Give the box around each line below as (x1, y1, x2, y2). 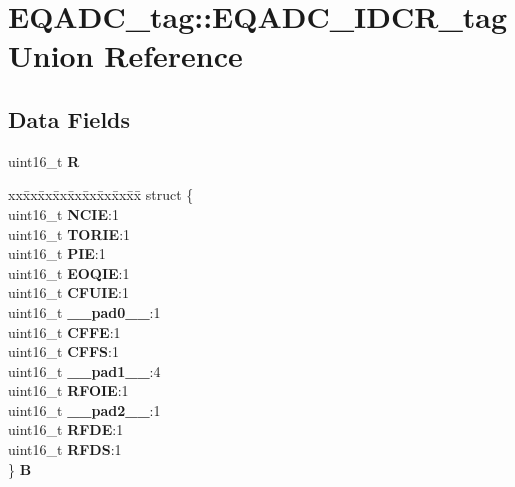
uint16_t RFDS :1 (8, 439, 122, 460)
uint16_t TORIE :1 (8, 223, 131, 244)
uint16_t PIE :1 (8, 243, 106, 264)
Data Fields (8, 103, 131, 134)
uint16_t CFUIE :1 (8, 282, 129, 303)
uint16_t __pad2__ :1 (8, 399, 161, 420)
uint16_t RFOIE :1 (8, 380, 129, 401)
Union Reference (8, 35, 243, 76)
